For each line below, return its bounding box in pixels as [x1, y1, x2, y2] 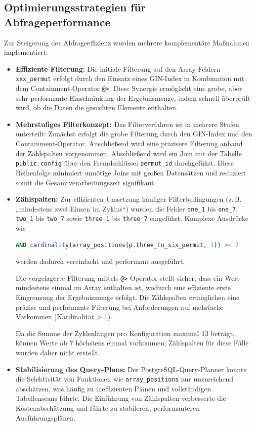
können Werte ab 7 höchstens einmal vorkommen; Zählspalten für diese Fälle [15, 338, 249, 348]
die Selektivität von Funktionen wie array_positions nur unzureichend [15, 374, 234, 384]
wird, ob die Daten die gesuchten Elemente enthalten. [15, 102, 178, 113]
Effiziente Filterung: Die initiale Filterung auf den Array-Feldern [15, 63, 220, 74]
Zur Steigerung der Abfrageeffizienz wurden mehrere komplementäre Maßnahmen [4, 37, 250, 47]
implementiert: [4, 47, 48, 57]
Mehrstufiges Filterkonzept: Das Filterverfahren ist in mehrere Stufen [15, 119, 239, 129]
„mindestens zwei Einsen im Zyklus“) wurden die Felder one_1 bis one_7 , [15, 203, 238, 213]
